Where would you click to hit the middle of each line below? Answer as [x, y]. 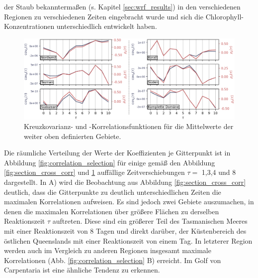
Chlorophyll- [224, 16]
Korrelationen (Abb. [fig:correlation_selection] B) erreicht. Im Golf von [113, 260]
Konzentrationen [29, 26]
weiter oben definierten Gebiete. [73, 136]
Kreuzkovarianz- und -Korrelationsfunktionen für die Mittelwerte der [129, 126]
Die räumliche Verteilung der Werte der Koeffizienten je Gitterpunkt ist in [117, 153]
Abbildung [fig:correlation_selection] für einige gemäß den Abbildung [110, 162]
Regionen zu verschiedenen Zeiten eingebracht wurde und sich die [104, 16]
